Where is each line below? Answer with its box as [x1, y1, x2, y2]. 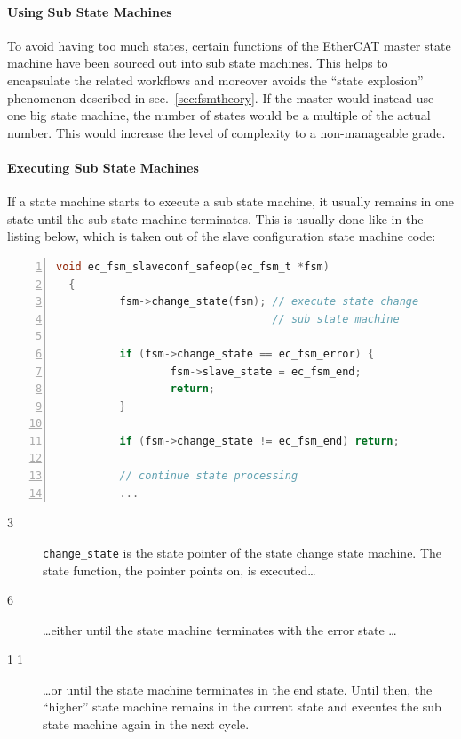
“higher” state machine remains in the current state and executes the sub [43, 697, 441, 716]
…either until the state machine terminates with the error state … [43, 620, 397, 639]
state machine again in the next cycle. [43, 715, 250, 734]
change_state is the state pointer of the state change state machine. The [43, 542, 442, 561]
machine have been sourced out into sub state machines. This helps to [7, 53, 388, 72]
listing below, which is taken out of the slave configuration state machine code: [7, 227, 436, 245]
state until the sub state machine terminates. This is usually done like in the [7, 209, 424, 228]
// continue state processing [119, 470, 298, 483]
